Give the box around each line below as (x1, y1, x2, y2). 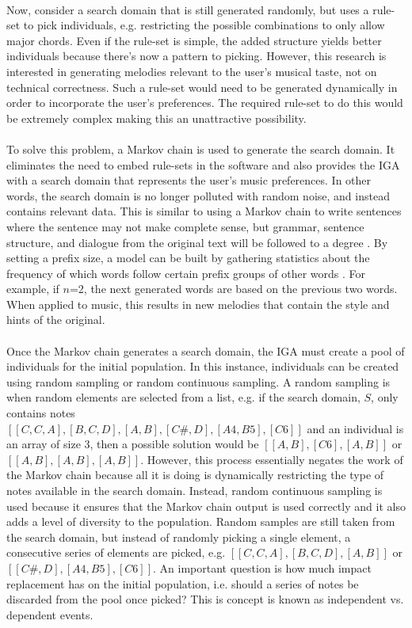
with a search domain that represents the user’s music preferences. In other (6, 172, 372, 188)
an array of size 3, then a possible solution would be (6, 436, 259, 452)
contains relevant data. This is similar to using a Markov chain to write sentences (6, 203, 402, 219)
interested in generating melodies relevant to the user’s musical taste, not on (6, 63, 377, 79)
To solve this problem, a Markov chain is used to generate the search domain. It (6, 140, 395, 157)
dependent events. (6, 606, 93, 622)
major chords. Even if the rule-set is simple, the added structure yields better (6, 32, 382, 48)
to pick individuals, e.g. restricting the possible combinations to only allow (23, 17, 385, 33)
